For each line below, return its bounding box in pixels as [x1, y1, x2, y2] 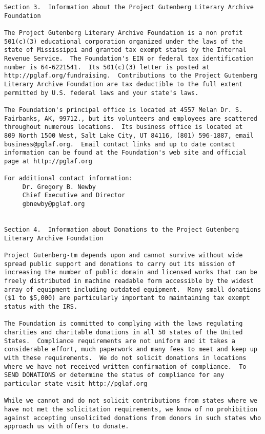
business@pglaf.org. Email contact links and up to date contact [4, 140, 236, 148]
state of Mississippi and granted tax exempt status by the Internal [4, 46, 247, 54]
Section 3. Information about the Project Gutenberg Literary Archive [4, 4, 254, 11]
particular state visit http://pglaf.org [4, 380, 148, 387]
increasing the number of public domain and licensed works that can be [4, 269, 257, 276]
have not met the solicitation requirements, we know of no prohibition [4, 405, 257, 413]
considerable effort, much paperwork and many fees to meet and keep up [4, 346, 257, 353]
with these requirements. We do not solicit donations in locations [4, 354, 247, 362]
